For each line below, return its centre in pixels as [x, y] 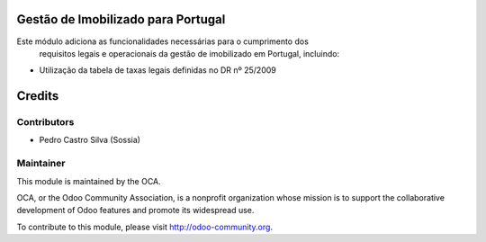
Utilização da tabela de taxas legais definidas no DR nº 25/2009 [157, 70]
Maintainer [41, 164]
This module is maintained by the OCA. [89, 181]
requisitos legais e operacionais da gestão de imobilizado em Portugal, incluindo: [189, 53]
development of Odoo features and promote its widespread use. [135, 211]
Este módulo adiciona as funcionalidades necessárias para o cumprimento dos [163, 41]
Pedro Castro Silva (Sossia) [90, 140]
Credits [38, 96]
